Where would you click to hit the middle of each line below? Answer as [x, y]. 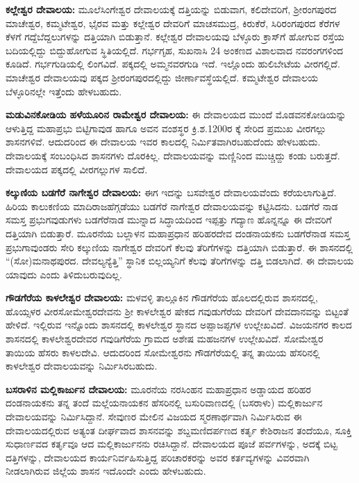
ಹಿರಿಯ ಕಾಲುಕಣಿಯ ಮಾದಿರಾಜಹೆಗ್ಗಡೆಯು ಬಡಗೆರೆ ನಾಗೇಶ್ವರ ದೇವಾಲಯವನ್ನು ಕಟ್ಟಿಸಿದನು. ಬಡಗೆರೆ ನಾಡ [172, 206]
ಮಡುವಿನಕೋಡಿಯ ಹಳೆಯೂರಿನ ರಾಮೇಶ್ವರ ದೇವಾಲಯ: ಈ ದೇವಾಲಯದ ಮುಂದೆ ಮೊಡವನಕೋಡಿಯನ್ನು [176, 114]
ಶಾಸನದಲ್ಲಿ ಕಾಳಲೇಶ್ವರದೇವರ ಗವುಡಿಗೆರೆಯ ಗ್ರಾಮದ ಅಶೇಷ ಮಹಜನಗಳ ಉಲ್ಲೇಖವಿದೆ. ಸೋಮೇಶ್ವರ [165, 339]
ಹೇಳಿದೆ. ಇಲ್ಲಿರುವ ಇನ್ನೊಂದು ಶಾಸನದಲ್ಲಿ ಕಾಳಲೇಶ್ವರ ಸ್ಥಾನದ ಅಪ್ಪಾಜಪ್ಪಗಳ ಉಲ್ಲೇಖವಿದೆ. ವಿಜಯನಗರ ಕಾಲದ [179, 325]
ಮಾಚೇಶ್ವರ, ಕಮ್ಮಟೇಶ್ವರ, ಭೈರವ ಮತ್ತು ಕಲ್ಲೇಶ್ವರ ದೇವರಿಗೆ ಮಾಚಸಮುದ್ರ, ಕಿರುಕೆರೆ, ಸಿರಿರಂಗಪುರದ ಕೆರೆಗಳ [173, 23]
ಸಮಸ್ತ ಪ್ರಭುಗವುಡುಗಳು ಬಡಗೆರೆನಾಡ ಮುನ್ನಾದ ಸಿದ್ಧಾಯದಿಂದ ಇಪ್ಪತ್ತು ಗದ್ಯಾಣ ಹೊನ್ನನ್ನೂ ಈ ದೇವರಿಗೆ [169, 220]
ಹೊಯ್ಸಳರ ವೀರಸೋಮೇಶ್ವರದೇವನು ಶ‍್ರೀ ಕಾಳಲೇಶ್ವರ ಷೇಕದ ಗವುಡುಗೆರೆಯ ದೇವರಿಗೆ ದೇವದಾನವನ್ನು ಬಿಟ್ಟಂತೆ [177, 311]
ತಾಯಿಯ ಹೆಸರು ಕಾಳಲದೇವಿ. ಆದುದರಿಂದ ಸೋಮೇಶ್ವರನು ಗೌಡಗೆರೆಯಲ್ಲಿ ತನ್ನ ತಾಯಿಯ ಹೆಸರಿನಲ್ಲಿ [163, 352]
